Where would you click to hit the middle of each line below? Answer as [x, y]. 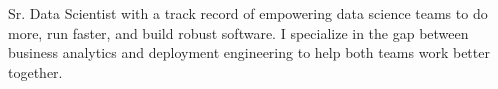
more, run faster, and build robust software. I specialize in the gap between [238, 32]
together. [35, 71]
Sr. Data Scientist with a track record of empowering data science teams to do [248, 13]
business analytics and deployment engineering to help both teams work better [249, 52]
